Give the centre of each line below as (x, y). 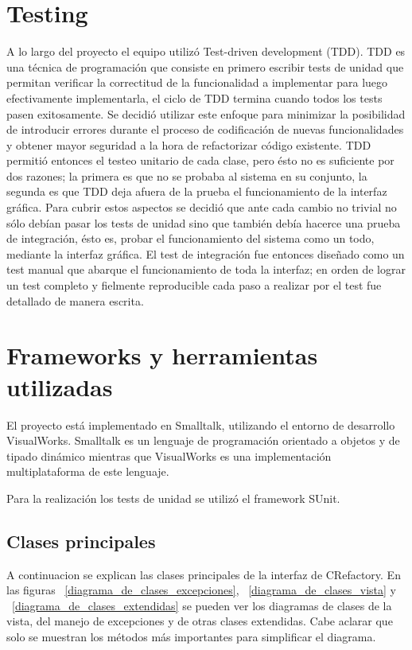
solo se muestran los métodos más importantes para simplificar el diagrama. (191, 637)
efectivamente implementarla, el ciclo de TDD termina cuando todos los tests (194, 97)
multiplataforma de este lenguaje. (88, 471)
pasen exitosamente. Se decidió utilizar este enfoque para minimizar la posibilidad (206, 113)
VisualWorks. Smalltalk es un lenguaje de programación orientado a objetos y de (203, 440)
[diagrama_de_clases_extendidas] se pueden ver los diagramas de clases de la (202, 605)
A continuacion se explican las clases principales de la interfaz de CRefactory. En (204, 574)
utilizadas (60, 386)
